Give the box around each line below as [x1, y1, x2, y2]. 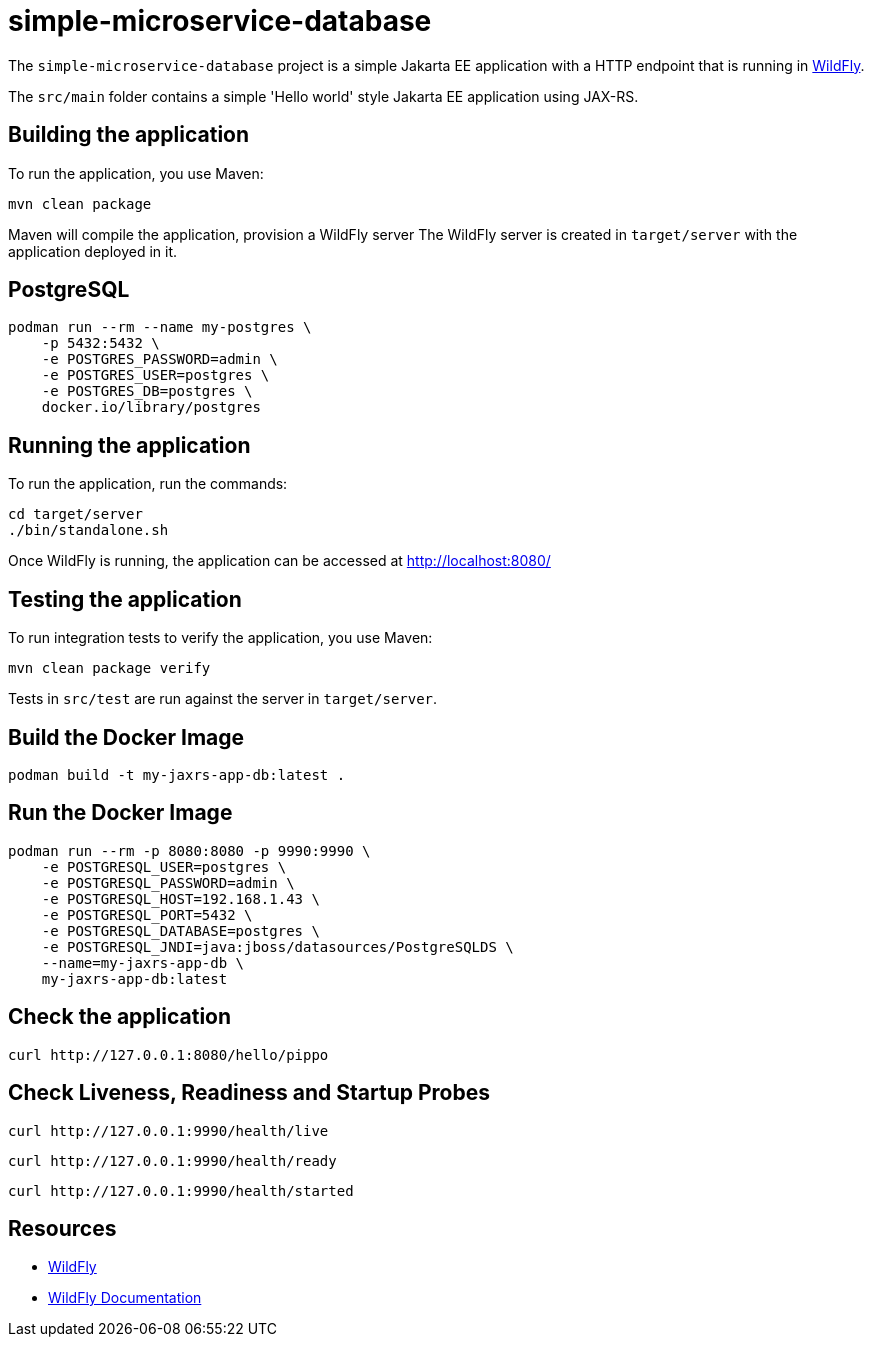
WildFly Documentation [48, 1289, 202, 1307]
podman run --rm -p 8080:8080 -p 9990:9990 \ [8, 842, 371, 859]
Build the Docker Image [8, 724, 245, 750]
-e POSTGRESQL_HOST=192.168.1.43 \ [41, 890, 320, 907]
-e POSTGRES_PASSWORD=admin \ [41, 351, 278, 368]
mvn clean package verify [8, 660, 211, 677]
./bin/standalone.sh [8, 522, 169, 539]
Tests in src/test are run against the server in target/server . [8, 690, 438, 708]
